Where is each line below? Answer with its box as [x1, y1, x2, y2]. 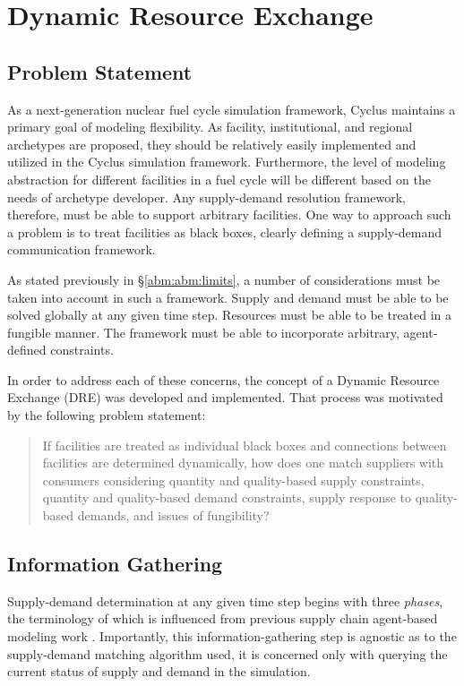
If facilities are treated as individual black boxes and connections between [42, 435, 447, 454]
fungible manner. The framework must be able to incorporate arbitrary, [7, 322, 400, 341]
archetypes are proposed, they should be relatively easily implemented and [7, 134, 417, 153]
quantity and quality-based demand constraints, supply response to [42, 488, 412, 507]
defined [7, 340, 47, 359]
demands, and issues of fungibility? [77, 506, 270, 525]
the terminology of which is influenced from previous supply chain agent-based [7, 609, 438, 628]
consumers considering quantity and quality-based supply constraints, [42, 470, 425, 489]
